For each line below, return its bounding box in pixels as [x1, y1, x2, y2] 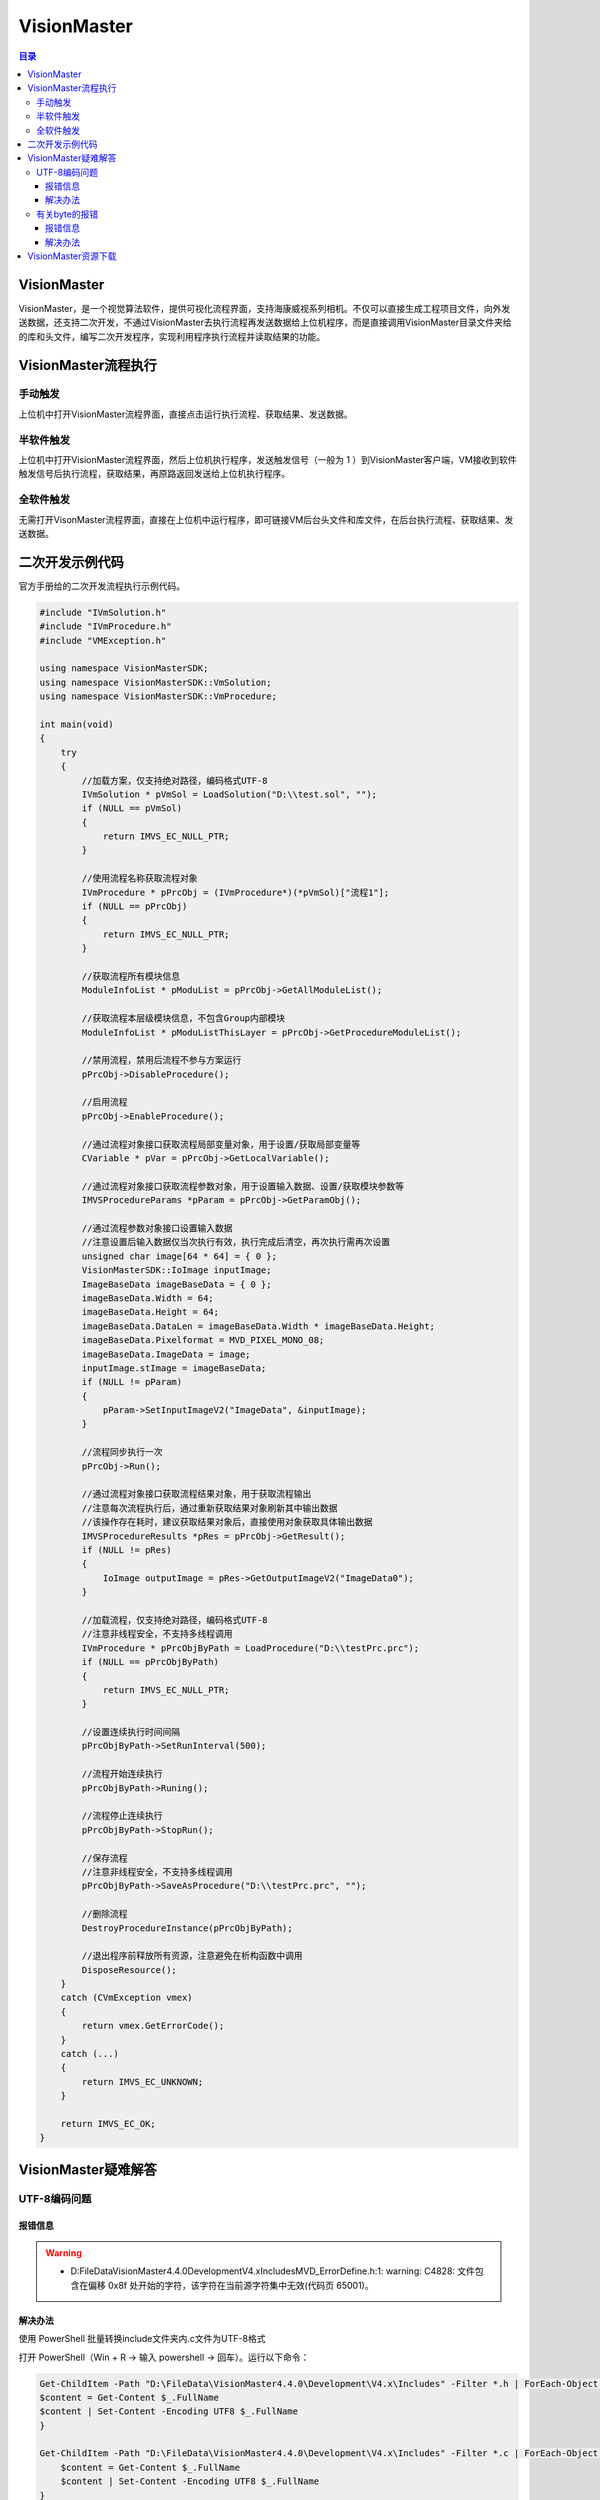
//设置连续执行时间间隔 [81, 1726, 180, 1738]
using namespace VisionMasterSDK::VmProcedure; [39, 691, 277, 702]
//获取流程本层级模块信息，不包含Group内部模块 [81, 1013, 286, 1024]
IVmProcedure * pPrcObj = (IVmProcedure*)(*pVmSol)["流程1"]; [81, 886, 390, 898]
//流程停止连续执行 [81, 1810, 163, 1822]
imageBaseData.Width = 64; [81, 1292, 214, 1304]
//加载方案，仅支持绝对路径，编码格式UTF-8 [81, 775, 269, 786]
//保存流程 [81, 1852, 128, 1864]
